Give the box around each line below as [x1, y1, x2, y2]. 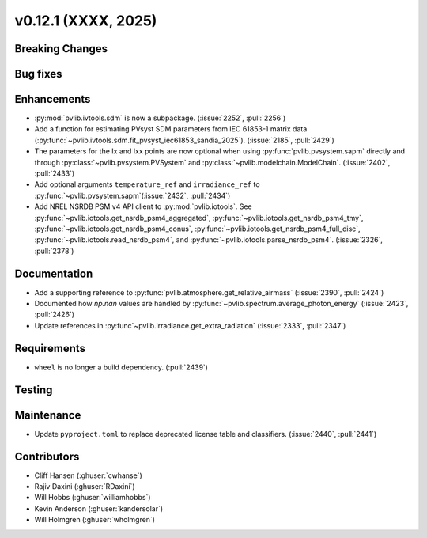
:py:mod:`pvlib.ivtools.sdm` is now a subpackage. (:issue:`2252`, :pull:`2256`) [34, 113, 286, 123]
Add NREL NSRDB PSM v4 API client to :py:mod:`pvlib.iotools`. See [34, 202, 252, 211]
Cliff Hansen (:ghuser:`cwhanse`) [34, 471, 142, 480]
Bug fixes [14, 67, 62, 81]
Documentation [14, 267, 93, 280]
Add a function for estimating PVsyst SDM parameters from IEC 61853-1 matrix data [34, 124, 308, 134]
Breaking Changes [14, 42, 108, 55]
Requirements [14, 341, 86, 355]
